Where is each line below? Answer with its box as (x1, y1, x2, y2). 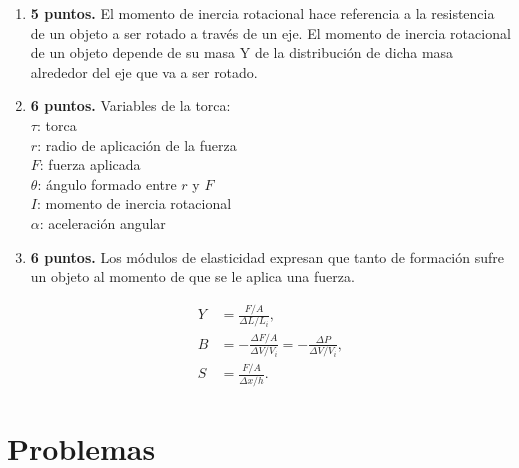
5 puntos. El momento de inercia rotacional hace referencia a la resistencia (30, 3, 495, 23)
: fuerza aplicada (39, 154, 141, 175)
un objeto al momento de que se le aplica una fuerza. (30, 266, 355, 287)
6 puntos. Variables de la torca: (30, 95, 231, 116)
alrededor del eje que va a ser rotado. (30, 61, 258, 82)
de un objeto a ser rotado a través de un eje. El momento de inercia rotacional (30, 22, 511, 43)
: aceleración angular (39, 212, 166, 233)
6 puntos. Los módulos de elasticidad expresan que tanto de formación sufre (30, 246, 504, 267)
